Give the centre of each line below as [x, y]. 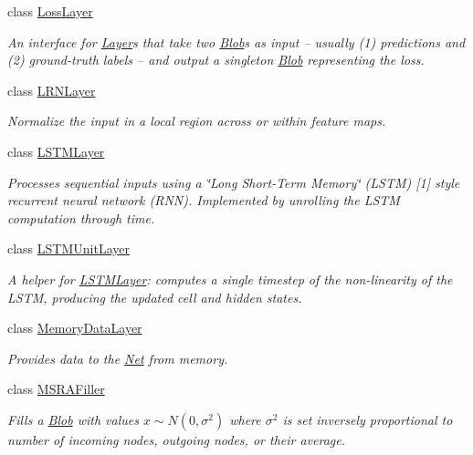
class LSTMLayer [56, 151]
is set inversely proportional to [368, 419]
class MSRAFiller [56, 389]
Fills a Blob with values [73, 419]
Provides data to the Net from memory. [118, 358]
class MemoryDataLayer [75, 328]
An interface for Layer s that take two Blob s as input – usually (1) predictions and [236, 41]
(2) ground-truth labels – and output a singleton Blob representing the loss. [216, 60]
